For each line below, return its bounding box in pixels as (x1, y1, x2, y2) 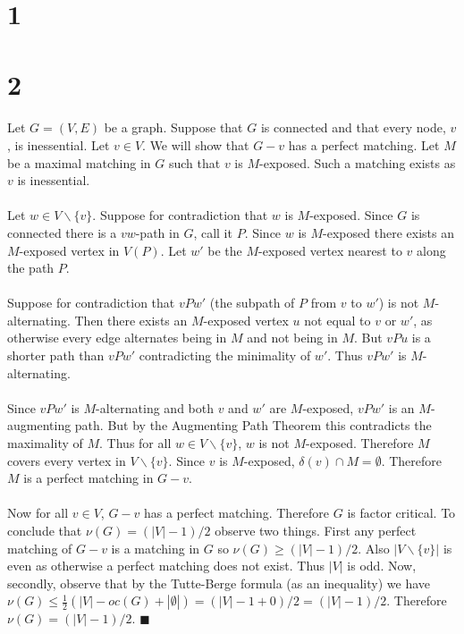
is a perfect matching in (23, 469, 154, 487)
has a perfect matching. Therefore (143, 503, 330, 522)
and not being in (247, 328, 338, 347)
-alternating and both (96, 398, 214, 417)
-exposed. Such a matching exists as (259, 153, 456, 172)
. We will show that (142, 135, 249, 154)
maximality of (7, 434, 83, 452)
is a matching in (111, 538, 200, 557)
